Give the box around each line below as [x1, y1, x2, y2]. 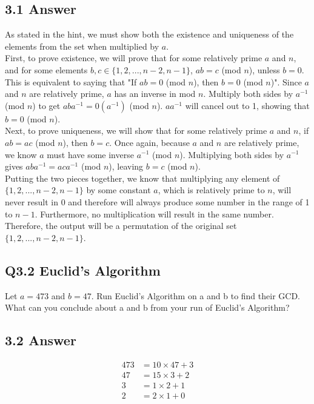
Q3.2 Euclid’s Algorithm [5, 260, 161, 279]
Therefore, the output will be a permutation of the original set [5, 219, 237, 232]
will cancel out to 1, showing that [185, 99, 310, 111]
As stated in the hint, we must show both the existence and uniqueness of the [5, 28, 294, 41]
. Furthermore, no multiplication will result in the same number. [35, 207, 274, 220]
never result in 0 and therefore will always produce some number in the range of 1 [5, 195, 310, 208]
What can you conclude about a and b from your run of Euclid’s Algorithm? [5, 301, 290, 314]
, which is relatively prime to [158, 184, 265, 196]
